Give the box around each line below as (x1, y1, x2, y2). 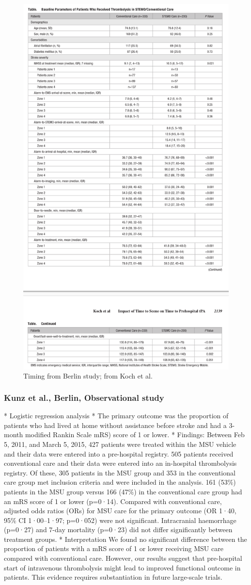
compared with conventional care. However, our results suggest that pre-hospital (4, 553, 242, 563)
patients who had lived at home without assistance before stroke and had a (4, 420, 227, 430)
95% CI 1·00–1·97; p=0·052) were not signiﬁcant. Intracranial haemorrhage (4, 515, 236, 525)
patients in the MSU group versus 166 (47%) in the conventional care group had (4, 486, 242, 496)
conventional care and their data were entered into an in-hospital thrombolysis (4, 458, 237, 468)
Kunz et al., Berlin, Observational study (4, 391, 164, 403)
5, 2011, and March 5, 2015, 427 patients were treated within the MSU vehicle (4, 439, 236, 449)
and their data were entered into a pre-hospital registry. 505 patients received (4, 448, 234, 459)
